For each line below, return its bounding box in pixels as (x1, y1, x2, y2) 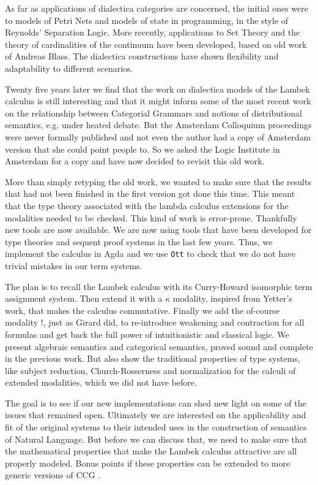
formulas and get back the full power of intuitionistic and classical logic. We (5, 327, 289, 340)
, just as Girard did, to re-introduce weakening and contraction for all (43, 316, 305, 329)
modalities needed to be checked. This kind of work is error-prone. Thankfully (5, 211, 297, 224)
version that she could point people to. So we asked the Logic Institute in (5, 142, 280, 155)
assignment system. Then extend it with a (5, 292, 163, 305)
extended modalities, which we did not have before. (5, 376, 197, 389)
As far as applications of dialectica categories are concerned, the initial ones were (5, 2, 308, 14)
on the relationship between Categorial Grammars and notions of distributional (5, 106, 302, 119)
